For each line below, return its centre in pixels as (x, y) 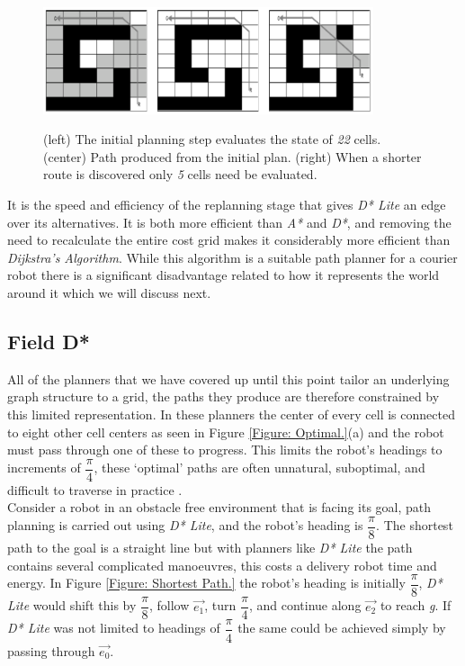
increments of (44, 468)
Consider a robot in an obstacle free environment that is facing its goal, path (219, 507)
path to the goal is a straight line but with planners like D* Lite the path (210, 548)
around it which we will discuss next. (109, 293)
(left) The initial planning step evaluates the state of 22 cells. (212, 139)
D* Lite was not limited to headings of (114, 628)
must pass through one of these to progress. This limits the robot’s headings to (225, 450)
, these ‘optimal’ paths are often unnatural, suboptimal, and (259, 468)
